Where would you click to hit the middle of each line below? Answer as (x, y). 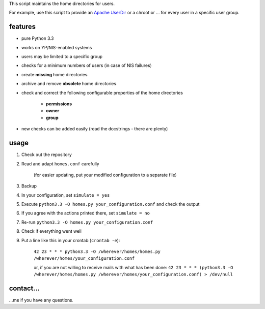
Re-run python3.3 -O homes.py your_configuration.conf (87, 222)
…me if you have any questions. (41, 300)
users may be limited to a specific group (62, 57)
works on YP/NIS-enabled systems (57, 47)
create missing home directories (54, 74)
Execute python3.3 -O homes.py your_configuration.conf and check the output (110, 204)
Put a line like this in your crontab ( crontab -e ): (71, 240)
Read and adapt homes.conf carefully (60, 164)
